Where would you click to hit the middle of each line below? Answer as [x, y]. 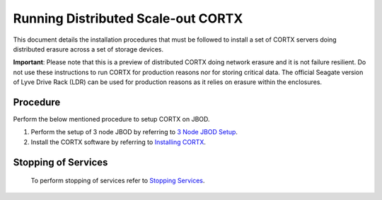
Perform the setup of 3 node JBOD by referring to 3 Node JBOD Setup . [134, 132]
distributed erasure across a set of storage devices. [88, 49]
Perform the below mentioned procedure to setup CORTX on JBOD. [111, 119]
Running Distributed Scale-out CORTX [128, 18]
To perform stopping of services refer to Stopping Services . [118, 181]
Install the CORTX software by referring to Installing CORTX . [118, 142]
